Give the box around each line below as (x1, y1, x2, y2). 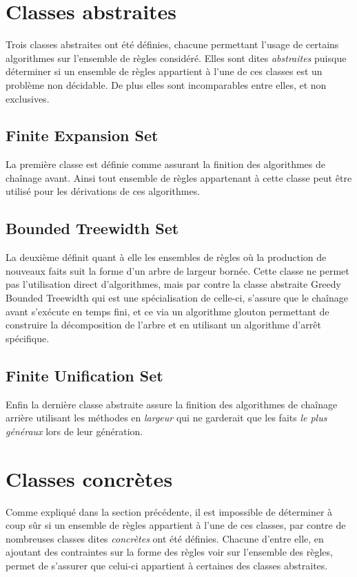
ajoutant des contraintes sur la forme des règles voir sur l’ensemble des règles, (6, 545, 333, 559)
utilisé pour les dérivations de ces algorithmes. (6, 184, 201, 198)
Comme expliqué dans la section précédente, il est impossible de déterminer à (6, 504, 333, 518)
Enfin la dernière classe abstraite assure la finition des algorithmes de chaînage (6, 397, 338, 411)
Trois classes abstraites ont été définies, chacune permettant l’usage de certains (6, 37, 339, 52)
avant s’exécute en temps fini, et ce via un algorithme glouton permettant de (6, 304, 329, 318)
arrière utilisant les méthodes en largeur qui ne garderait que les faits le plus (6, 410, 327, 425)
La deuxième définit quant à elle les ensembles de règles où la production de (6, 250, 327, 264)
